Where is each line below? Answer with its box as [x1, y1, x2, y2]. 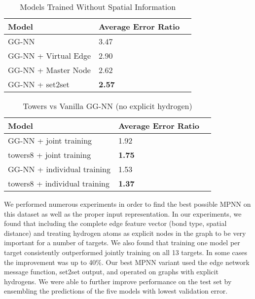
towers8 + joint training [8, 149, 91, 160]
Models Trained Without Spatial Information [20, 1, 176, 12]
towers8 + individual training [8, 178, 110, 189]
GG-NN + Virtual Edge [8, 50, 91, 61]
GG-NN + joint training [8, 135, 92, 146]
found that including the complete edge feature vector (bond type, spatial [4, 218, 227, 228]
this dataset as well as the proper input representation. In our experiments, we [4, 208, 242, 219]
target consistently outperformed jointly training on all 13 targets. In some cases [4, 247, 247, 257]
